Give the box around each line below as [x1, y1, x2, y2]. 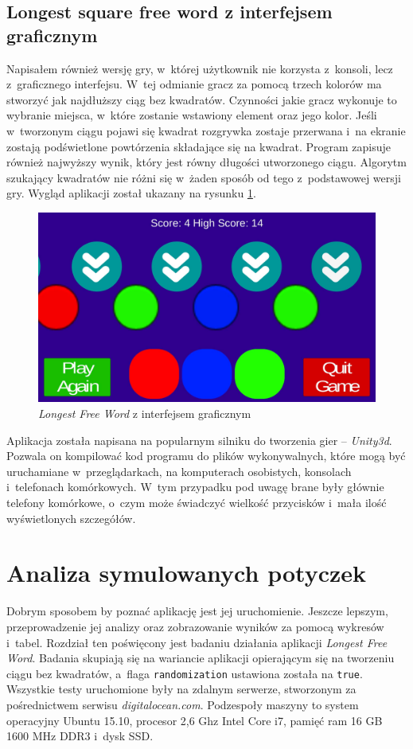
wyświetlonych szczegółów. [6, 509, 136, 526]
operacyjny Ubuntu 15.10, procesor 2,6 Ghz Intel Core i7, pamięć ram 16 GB [6, 712, 383, 728]
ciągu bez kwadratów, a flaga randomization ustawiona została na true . [6, 665, 363, 681]
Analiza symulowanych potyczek [6, 556, 367, 589]
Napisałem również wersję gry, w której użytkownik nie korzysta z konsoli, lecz [6, 60, 393, 76]
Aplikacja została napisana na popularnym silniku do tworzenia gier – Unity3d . [6, 431, 392, 448]
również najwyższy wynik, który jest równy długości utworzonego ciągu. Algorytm [6, 154, 407, 170]
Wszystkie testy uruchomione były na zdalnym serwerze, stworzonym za [6, 681, 357, 697]
